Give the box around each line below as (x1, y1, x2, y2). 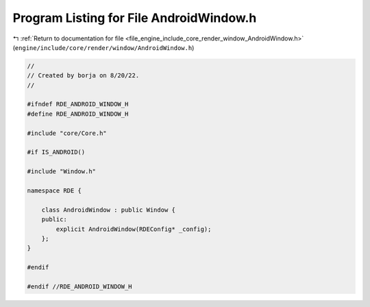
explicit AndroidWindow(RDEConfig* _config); (56, 225, 212, 233)
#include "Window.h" (27, 168, 96, 175)
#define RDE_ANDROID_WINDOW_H (27, 110, 129, 118)
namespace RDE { (27, 187, 82, 195)
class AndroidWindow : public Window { (41, 206, 176, 214)
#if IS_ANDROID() (27, 148, 86, 156)
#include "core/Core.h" (27, 129, 108, 137)
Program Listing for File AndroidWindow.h (12, 10, 257, 25)
